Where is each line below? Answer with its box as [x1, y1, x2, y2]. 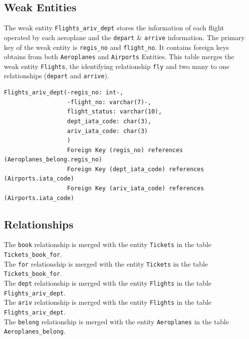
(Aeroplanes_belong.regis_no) [4, 156, 102, 163]
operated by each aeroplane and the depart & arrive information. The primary [4, 32, 245, 42]
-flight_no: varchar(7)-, [67, 98, 151, 106]
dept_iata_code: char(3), [67, 117, 151, 125]
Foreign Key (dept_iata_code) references [67, 165, 204, 173]
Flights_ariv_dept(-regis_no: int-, [4, 89, 124, 96]
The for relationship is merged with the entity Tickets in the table [4, 258, 208, 269]
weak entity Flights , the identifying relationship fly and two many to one [4, 61, 229, 71]
